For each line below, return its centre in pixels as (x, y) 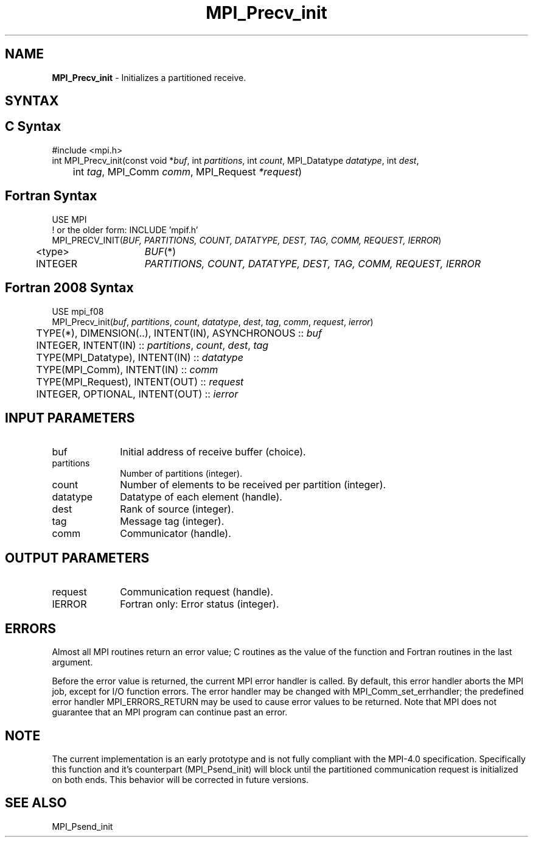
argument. (72, 662)
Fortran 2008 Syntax (69, 288)
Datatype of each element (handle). (201, 497)
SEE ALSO (36, 803)
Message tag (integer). (172, 521)
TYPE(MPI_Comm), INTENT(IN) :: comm (127, 369)
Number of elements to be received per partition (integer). (253, 485)
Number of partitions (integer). (181, 474)
